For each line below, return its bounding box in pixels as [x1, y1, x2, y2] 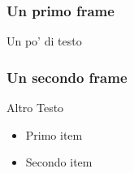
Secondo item [25, 154, 93, 171]
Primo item [25, 126, 83, 143]
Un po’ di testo [6, 32, 82, 50]
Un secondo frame [6, 67, 128, 87]
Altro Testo [6, 99, 64, 116]
